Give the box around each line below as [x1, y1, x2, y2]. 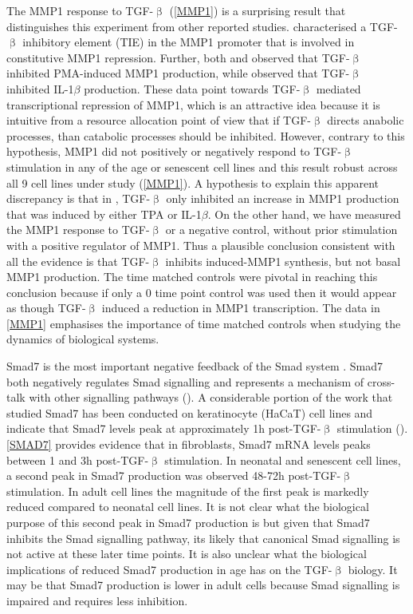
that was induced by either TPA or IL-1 [6, 205, 202, 222]
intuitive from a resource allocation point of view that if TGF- [6, 112, 312, 129]
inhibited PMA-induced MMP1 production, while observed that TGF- [6, 65, 350, 81]
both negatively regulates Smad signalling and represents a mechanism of [6, 373, 364, 390]
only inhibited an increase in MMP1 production [166, 190, 399, 207]
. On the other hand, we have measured [207, 205, 401, 222]
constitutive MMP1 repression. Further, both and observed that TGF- [6, 49, 350, 65]
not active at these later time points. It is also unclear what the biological [6, 545, 367, 562]
